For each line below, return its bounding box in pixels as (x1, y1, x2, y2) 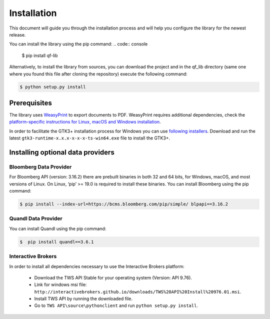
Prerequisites (9, 98, 52, 107)
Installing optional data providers (9, 148, 114, 156)
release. (9, 31, 26, 37)
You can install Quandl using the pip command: (9, 225, 106, 231)
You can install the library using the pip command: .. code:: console (9, 41, 148, 47)
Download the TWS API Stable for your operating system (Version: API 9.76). (34, 274, 192, 280)
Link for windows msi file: (34, 281, 87, 287)
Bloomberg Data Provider (9, 163, 72, 170)
